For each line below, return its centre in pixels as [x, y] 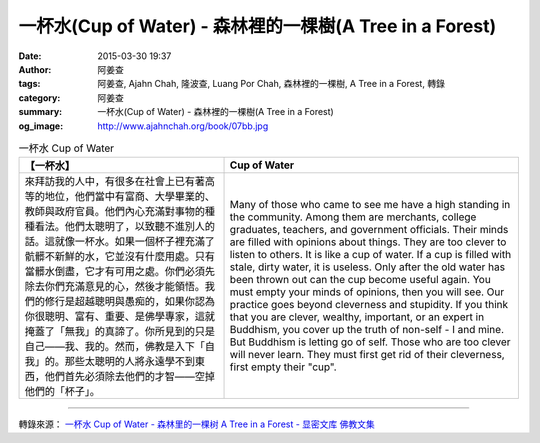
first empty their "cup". [283, 367]
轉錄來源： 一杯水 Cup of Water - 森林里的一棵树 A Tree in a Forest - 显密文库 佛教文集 [196, 424]
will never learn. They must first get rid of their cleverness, [367, 355]
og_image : [41, 126]
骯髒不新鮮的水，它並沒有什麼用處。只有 [119, 257]
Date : [30, 56]
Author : [35, 69]
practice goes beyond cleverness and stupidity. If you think [369, 305]
